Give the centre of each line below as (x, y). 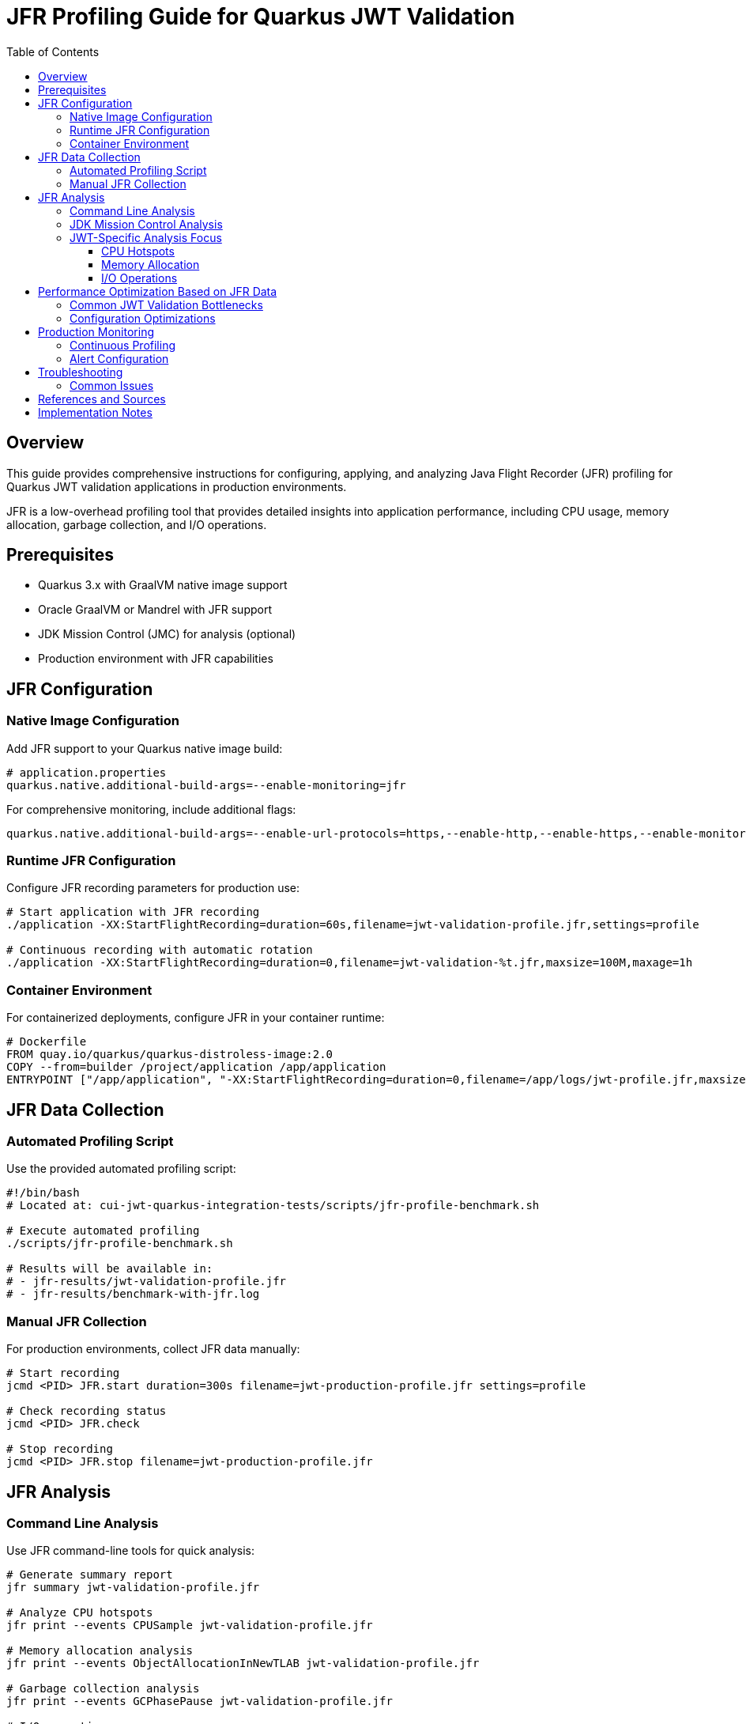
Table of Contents (53, 51)
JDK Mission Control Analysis (146, 224)
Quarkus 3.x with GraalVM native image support (163, 585)
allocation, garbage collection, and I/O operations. (137, 524)
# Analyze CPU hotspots (80, 1613)
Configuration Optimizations (143, 318)
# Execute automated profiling (103, 1231)
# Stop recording (60, 1449)
